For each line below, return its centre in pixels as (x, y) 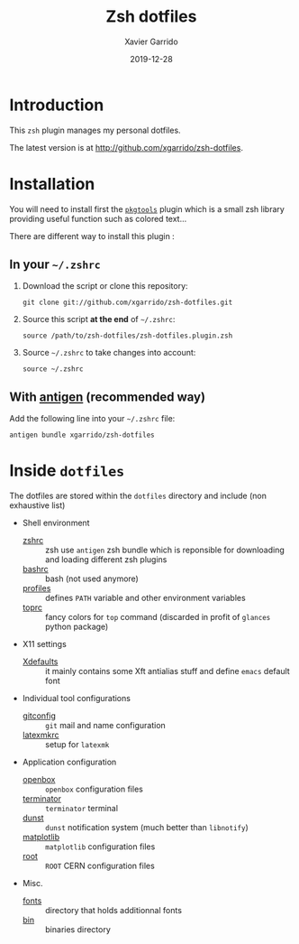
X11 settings (45, 644)
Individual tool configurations (76, 699)
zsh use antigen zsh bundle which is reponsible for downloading (165, 550)
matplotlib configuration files (100, 847)
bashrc (36, 569)
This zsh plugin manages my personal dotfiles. (95, 130)
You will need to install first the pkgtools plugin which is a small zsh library (147, 208)
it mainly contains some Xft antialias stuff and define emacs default (167, 671)
